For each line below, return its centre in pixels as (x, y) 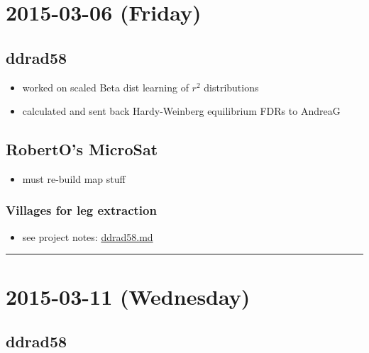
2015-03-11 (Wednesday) (128, 296)
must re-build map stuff (74, 178)
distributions (231, 87)
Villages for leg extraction (81, 210)
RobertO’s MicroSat (82, 149)
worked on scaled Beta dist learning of (105, 87)
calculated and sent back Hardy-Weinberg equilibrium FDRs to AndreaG (181, 111)
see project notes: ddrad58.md (88, 236)
